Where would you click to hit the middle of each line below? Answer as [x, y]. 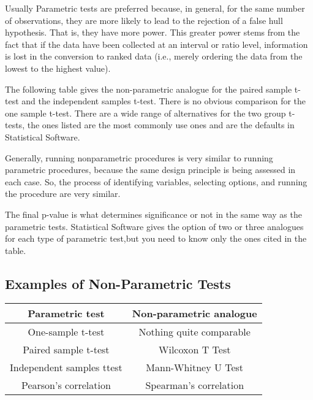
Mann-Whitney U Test [195, 367]
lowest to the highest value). [58, 68]
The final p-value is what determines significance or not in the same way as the [153, 214]
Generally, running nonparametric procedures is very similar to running [139, 157]
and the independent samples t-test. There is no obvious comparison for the [164, 101]
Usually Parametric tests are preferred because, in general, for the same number [155, 8]
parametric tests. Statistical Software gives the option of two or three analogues [154, 226]
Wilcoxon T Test [195, 350]
